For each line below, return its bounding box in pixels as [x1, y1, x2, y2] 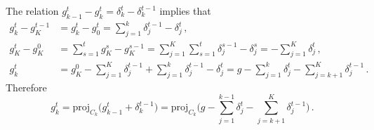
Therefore [6, 79, 47, 94]
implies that [159, 4, 211, 18]
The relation [6, 4, 59, 18]
